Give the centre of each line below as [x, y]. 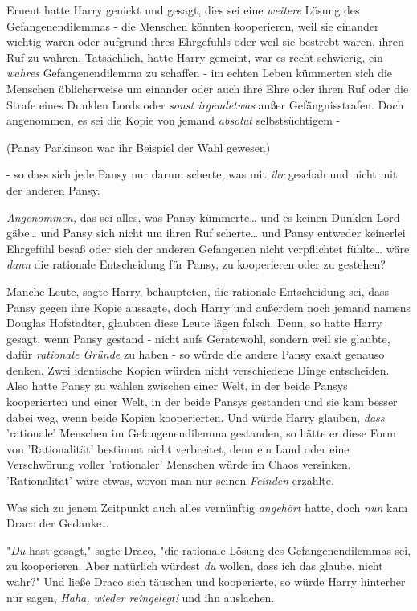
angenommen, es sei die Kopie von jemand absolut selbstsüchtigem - [174, 120]
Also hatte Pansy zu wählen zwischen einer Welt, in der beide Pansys [177, 385]
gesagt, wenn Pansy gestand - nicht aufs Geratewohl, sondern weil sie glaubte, [198, 338]
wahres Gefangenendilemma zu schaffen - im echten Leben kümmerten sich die [200, 73]
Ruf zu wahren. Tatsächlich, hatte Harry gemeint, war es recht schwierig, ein [195, 57]
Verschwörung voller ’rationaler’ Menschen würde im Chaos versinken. [179, 464]
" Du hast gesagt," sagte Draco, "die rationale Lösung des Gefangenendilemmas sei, [209, 549]
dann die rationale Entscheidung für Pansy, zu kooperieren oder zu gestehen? [196, 264]
